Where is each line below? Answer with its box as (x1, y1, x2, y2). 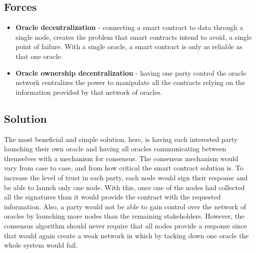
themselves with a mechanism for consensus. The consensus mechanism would (4, 153, 238, 163)
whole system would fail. (4, 240, 78, 250)
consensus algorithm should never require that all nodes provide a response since (4, 220, 247, 230)
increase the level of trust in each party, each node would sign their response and (4, 172, 248, 182)
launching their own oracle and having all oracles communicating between (4, 143, 226, 154)
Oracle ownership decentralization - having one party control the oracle (15, 67, 246, 78)
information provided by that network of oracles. (15, 86, 162, 97)
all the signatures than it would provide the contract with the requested (4, 192, 221, 202)
